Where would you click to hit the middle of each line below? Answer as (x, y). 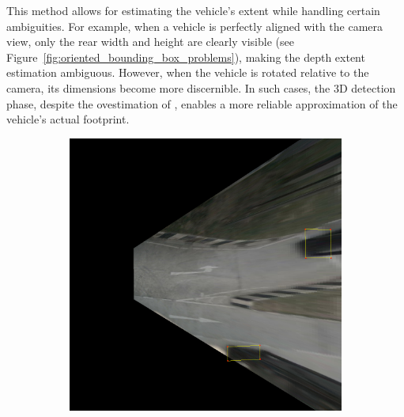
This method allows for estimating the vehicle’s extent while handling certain (193, 10)
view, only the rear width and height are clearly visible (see (150, 42)
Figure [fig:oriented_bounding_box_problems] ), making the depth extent (186, 57)
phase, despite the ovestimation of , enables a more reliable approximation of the (202, 103)
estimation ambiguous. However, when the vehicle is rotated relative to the (188, 72)
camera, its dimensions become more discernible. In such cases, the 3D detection (201, 87)
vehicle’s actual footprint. (68, 119)
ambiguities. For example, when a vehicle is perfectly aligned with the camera (195, 26)
